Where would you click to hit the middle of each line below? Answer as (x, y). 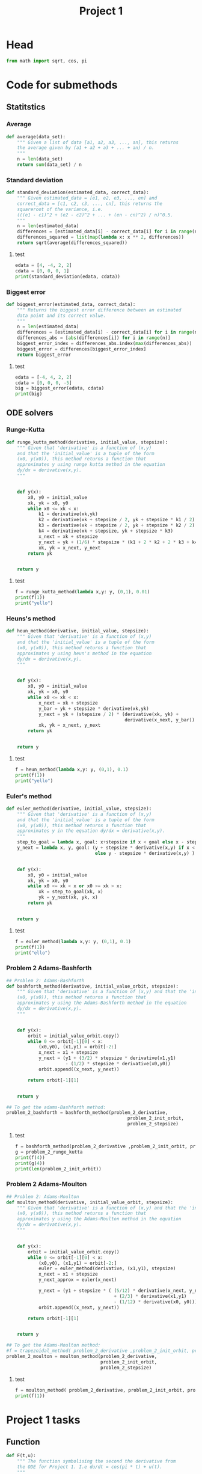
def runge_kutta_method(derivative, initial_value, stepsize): (87, 442)
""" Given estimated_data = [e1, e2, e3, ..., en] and (87, 198)
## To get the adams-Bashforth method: (56, 1107)
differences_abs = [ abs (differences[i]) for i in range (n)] (94, 338)
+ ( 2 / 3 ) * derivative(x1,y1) (150, 1296)
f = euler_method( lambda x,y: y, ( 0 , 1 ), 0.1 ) (73, 941)
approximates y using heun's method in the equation (84, 653)
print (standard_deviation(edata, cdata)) (67, 277)
